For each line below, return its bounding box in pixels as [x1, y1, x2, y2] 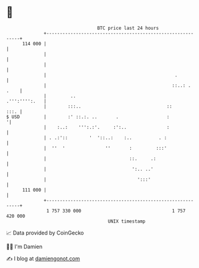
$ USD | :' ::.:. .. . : [6, 113, 170, 120]
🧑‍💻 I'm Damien [6, 243, 43, 250]
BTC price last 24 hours [97, 25, 160, 31]
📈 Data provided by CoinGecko [6, 229, 84, 236]
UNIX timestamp [108, 218, 146, 224]
